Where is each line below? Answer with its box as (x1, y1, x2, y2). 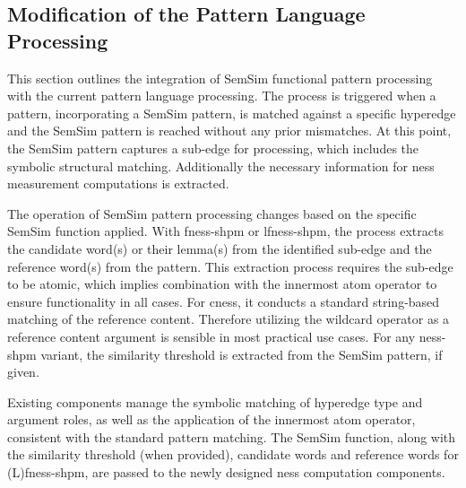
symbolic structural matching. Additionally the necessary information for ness (7, 156, 435, 175)
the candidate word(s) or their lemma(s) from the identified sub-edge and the (7, 239, 432, 257)
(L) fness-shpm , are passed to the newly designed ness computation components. (7, 463, 445, 482)
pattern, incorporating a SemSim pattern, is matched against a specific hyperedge (7, 103, 456, 122)
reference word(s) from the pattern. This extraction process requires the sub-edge (7, 257, 453, 275)
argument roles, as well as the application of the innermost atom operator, (7, 410, 416, 429)
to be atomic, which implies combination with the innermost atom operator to (7, 274, 437, 293)
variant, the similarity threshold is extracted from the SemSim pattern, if (40, 344, 443, 363)
